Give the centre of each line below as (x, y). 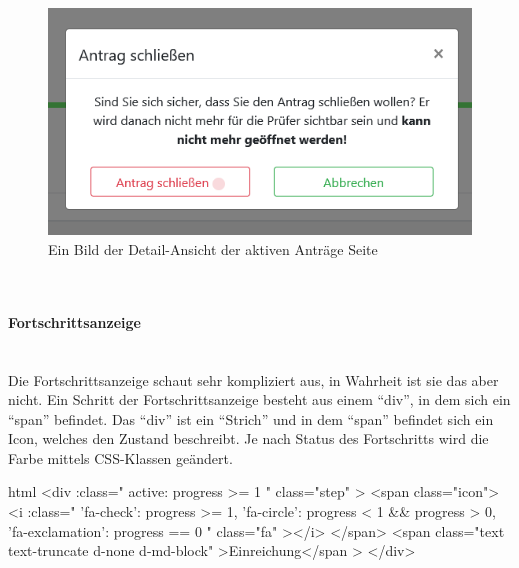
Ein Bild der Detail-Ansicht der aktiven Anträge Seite (213, 248)
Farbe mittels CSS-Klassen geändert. (120, 457)
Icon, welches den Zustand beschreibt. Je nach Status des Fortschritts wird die (248, 438)
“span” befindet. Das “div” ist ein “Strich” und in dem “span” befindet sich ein (251, 418)
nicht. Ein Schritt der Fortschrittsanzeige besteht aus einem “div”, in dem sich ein (259, 399)
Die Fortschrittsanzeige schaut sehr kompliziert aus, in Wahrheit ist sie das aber (253, 379)
